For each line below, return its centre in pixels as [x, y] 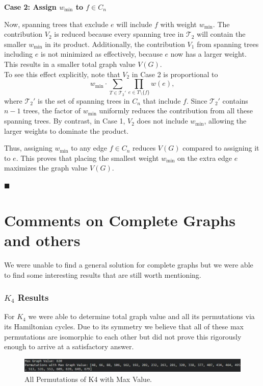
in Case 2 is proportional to [175, 74]
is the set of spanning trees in [84, 100]
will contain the [221, 34]
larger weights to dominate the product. [67, 130]
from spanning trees [228, 44]
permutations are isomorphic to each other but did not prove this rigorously [123, 336]
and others [42, 240]
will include [134, 24]
